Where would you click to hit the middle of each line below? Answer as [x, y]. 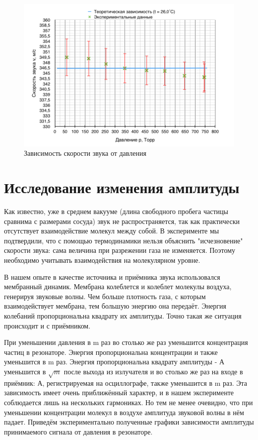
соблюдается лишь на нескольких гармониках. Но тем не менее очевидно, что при [129, 402]
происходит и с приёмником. [47, 325]
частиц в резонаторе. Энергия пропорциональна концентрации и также [111, 352]
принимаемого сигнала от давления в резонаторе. [78, 431]
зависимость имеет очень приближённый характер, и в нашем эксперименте [119, 392]
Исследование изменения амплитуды [122, 187]
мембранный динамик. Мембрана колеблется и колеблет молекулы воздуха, [118, 286]
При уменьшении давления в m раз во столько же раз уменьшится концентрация [126, 342]
